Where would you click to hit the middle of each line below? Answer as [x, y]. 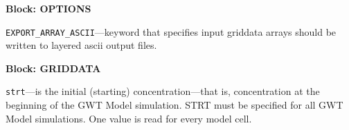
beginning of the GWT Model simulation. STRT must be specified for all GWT [174, 105]
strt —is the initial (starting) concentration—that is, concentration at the [163, 91]
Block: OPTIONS [48, 8]
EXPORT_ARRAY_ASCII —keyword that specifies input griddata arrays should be [171, 31]
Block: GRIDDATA [53, 68]
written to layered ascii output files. [81, 45]
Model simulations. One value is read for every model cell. [129, 118]
